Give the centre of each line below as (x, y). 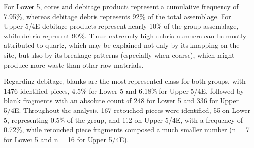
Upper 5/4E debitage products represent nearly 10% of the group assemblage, (121, 26)
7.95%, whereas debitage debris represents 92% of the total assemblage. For (118, 16)
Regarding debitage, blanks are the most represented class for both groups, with (125, 81)
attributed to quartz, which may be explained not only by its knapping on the (122, 45)
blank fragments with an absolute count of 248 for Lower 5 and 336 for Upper (121, 100)
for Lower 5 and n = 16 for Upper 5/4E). (66, 139)
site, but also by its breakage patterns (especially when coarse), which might (119, 55)
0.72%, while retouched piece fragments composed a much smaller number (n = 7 (127, 129)
